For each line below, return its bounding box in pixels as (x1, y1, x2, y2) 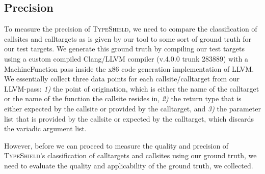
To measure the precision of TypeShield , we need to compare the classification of (4, 23, 257, 34)
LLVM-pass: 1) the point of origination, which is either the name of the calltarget (4, 83, 259, 94)
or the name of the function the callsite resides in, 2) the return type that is (4, 93, 242, 104)
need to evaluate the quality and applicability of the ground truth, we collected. (4, 160, 253, 170)
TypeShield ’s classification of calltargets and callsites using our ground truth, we (4, 150, 257, 161)
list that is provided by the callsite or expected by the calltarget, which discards (4, 113, 254, 124)
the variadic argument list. (4, 123, 87, 134)
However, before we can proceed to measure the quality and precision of (4, 140, 229, 151)
